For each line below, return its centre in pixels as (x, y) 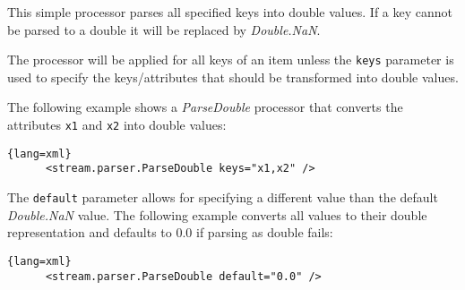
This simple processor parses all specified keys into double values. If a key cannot (230, 12)
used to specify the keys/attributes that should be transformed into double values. (233, 77)
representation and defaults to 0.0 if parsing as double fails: (170, 232)
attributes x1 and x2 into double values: (117, 125)
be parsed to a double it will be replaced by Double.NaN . (164, 29)
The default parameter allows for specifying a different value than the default (223, 197)
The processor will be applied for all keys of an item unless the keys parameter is (231, 60)
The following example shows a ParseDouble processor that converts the (205, 107)
